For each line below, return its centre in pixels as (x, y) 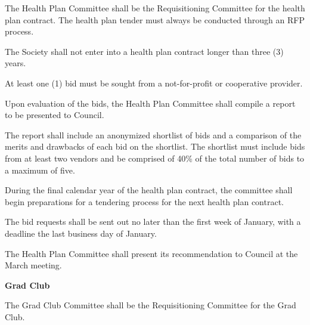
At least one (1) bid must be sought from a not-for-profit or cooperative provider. (154, 83)
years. (15, 63)
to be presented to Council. (55, 115)
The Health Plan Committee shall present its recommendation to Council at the (151, 253)
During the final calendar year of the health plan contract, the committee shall (149, 190)
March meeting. (33, 265)
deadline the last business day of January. (81, 233)
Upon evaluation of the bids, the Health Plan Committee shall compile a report (150, 103)
